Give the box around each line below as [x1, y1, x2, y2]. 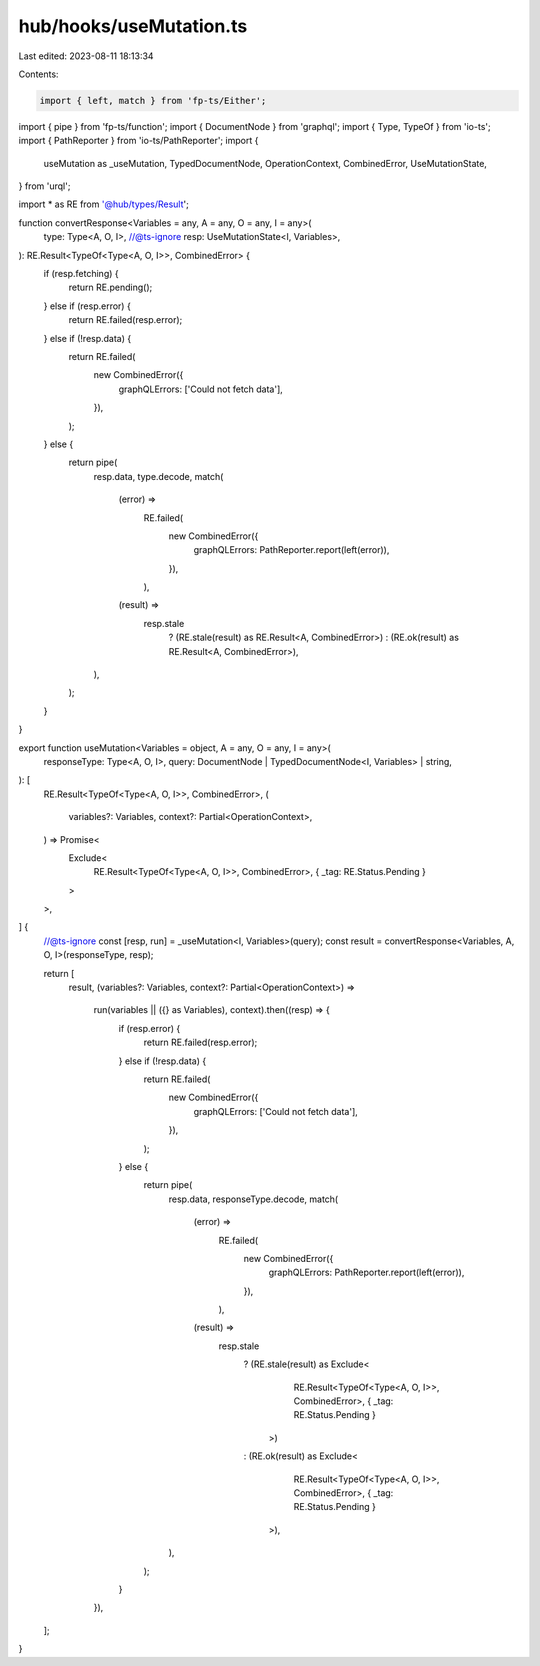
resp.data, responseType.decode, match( [168, 1193, 339, 1205]
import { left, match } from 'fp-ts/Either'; [39, 95, 267, 106]
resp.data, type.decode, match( [93, 470, 224, 482]
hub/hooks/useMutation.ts [18, 15, 248, 37]
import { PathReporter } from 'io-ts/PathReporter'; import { [18, 135, 259, 147]
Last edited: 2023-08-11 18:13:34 [18, 50, 154, 62]
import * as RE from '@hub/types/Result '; [18, 198, 189, 210]
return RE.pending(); [68, 281, 153, 294]
